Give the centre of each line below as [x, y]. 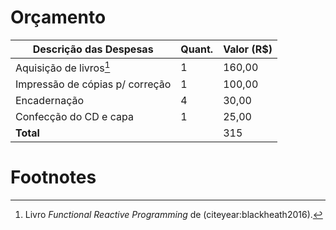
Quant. [197, 49]
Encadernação [50, 101]
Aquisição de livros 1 [63, 67]
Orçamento [58, 17]
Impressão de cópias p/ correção [93, 84]
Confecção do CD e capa [74, 117]
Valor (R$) [248, 49]
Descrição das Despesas [93, 49]
